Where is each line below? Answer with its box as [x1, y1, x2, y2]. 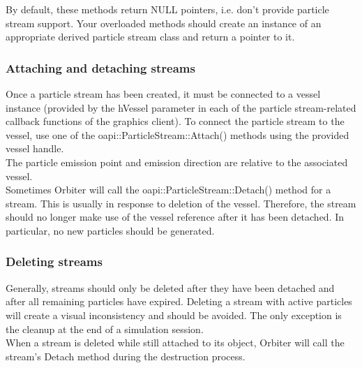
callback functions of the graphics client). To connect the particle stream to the [6, 114, 345, 128]
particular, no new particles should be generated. [6, 223, 215, 237]
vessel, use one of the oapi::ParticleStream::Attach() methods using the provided [6, 127, 349, 142]
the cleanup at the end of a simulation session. [6, 321, 204, 336]
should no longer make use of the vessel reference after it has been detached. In [6, 209, 345, 224]
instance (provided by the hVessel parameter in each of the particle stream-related [6, 100, 356, 115]
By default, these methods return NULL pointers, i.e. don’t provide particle [6, 2, 329, 16]
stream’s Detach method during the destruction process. [6, 348, 246, 363]
